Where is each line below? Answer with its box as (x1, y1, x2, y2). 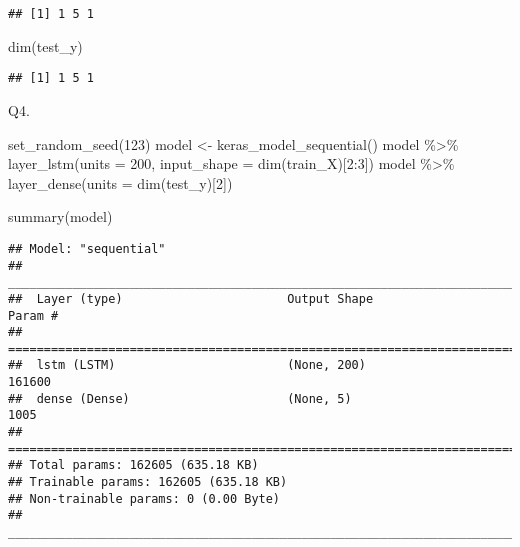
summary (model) (8, 206, 113, 227)
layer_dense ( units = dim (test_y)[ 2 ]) (8, 172, 233, 193)
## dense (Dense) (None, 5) (8, 391, 352, 406)
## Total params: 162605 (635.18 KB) (8, 458, 259, 473)
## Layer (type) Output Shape (8, 291, 374, 306)
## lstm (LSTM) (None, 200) (8, 358, 366, 373)
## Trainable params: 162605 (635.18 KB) (8, 475, 288, 490)
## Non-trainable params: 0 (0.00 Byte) (8, 491, 281, 506)
